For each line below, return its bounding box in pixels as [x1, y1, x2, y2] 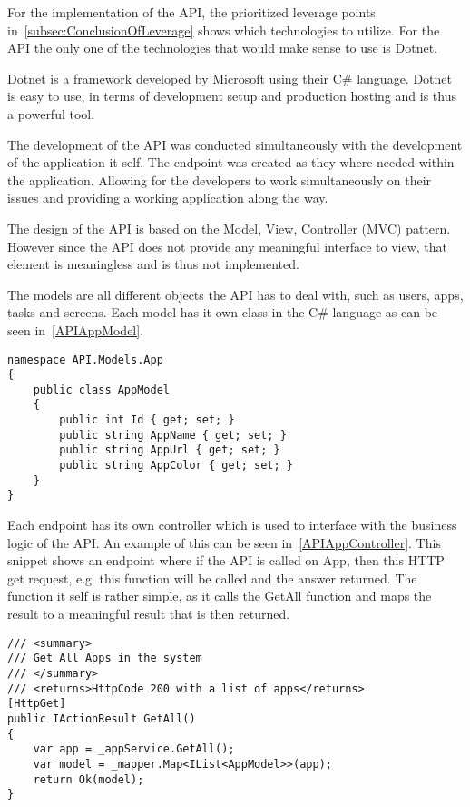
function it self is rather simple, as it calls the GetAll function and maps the [7, 586, 432, 605]
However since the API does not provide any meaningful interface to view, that [7, 236, 448, 255]
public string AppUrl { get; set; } [59, 443, 280, 457]
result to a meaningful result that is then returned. [7, 604, 290, 623]
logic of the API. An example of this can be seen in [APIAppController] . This [7, 533, 441, 552]
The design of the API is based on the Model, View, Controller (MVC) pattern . [7, 218, 451, 237]
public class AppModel [33, 383, 170, 396]
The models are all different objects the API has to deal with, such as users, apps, [7, 284, 464, 304]
